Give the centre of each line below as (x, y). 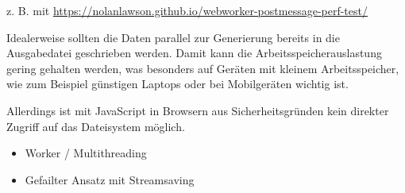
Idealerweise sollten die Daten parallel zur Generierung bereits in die (173, 37)
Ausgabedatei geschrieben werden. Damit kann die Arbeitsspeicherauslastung (194, 53)
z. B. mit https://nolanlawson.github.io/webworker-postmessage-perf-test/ (187, 10)
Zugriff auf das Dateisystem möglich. (96, 126)
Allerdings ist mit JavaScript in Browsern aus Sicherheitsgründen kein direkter (198, 110)
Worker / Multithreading (86, 153)
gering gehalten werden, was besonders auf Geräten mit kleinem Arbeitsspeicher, (203, 68)
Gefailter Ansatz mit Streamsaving (110, 179)
